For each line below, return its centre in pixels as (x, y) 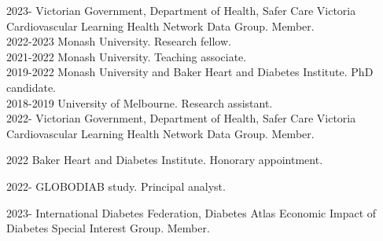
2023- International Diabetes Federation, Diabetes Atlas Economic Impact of (191, 212)
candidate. (31, 87)
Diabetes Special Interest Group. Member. (108, 228)
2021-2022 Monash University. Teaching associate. (127, 56)
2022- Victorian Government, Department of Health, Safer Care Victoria (181, 118)
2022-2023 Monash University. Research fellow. (119, 41)
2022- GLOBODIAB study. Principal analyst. (116, 186)
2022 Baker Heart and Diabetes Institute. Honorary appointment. (165, 160)
